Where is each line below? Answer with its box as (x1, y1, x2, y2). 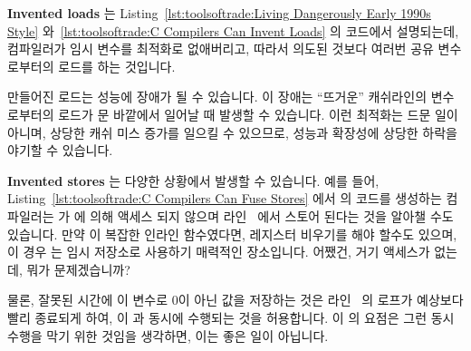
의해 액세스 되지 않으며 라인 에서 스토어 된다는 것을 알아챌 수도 (90, 206, 454, 225)
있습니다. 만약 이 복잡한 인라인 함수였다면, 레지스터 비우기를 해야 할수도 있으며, (7, 224, 457, 243)
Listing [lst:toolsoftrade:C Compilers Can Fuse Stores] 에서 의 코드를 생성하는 (7, 189, 442, 208)
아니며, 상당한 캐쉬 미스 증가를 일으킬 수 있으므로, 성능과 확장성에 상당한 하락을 (7, 122, 457, 141)
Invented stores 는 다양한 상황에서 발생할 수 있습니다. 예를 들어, (7, 171, 380, 190)
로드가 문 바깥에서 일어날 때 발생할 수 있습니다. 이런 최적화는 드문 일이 (58, 104, 458, 123)
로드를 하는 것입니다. (58, 56, 176, 75)
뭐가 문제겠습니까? (26, 259, 130, 278)
